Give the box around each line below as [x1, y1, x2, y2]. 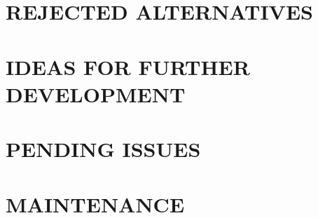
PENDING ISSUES [6, 135, 201, 163]
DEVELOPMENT [6, 79, 186, 108]
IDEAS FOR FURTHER [6, 52, 250, 81]
